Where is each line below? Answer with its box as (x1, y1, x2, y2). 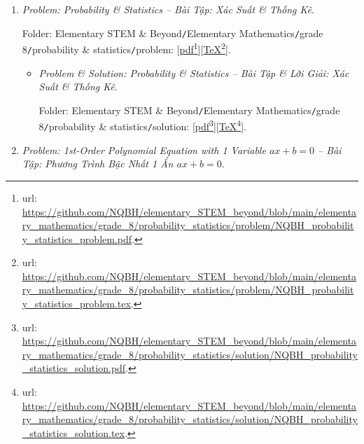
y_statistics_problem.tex (22, 296, 131, 311)
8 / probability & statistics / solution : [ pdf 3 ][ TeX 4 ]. (38, 117, 246, 134)
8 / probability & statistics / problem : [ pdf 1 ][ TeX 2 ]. (22, 40, 231, 56)
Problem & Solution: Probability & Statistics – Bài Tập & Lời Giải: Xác (38, 65, 349, 80)
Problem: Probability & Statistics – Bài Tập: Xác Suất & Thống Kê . (22, 2, 314, 16)
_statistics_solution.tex (22, 425, 125, 440)
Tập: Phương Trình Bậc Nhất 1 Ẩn (22, 156, 174, 171)
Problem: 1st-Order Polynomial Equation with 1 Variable (22, 142, 266, 157)
